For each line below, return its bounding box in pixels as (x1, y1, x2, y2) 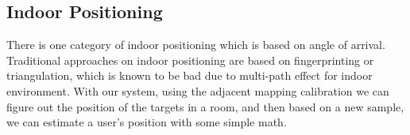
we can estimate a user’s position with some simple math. (6, 114, 287, 130)
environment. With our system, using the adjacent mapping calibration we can (6, 82, 389, 99)
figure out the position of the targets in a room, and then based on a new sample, (6, 98, 404, 114)
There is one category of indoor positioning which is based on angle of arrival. (6, 36, 385, 53)
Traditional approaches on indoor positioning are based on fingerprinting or (6, 51, 374, 68)
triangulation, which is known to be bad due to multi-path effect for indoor (6, 67, 373, 84)
